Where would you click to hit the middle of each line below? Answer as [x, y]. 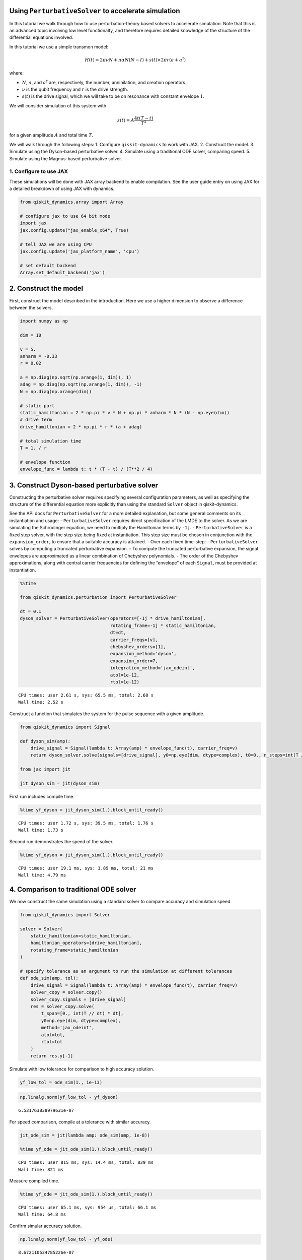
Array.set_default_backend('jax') [62, 273]
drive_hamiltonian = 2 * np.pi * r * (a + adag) [81, 427]
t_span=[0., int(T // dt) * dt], [82, 1014]
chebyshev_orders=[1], [138, 647]
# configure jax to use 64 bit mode [65, 216]
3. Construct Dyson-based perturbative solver [84, 485]
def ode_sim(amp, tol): [49, 978]
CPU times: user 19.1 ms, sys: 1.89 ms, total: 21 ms [86, 868]
